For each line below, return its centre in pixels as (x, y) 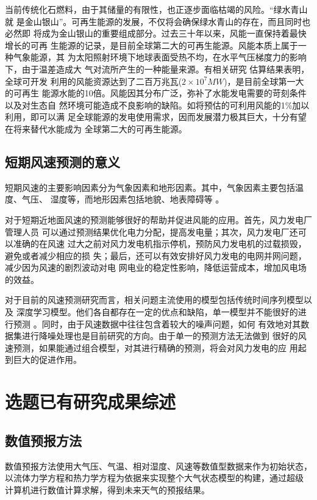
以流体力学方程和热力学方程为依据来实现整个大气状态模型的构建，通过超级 (154, 478)
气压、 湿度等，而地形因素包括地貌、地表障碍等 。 (123, 199)
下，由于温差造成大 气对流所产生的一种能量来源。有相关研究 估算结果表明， (157, 69)
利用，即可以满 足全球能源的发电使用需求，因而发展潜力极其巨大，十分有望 (156, 117)
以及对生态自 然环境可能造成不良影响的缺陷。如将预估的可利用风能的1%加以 (157, 105)
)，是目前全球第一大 (264, 81)
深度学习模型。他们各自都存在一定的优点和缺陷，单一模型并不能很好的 (157, 312)
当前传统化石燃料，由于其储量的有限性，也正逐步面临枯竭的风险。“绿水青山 (156, 9)
